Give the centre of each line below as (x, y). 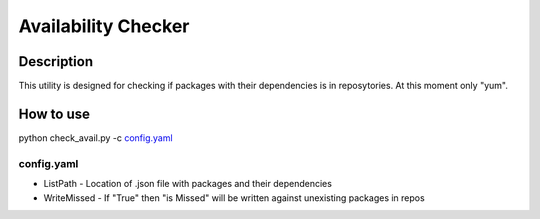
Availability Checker (104, 26)
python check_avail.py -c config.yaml (96, 137)
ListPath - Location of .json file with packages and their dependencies (187, 184)
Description (56, 61)
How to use (54, 113)
